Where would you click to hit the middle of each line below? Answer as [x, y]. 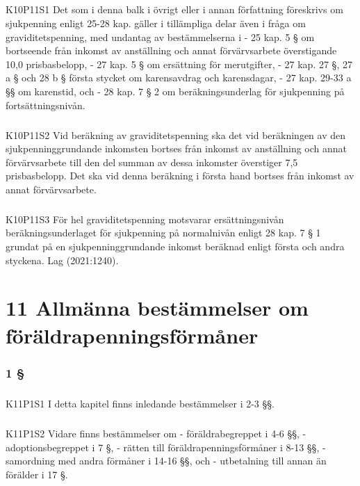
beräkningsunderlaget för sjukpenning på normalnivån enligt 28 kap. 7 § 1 [163, 233]
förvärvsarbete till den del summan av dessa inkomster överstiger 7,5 [152, 162]
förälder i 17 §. [37, 474]
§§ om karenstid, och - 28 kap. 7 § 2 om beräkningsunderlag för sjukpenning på [175, 91]
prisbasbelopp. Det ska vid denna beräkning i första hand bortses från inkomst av [180, 176]
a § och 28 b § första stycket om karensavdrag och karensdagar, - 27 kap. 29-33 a [179, 78]
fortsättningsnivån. [46, 105]
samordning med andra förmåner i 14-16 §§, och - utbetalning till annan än [166, 461]
